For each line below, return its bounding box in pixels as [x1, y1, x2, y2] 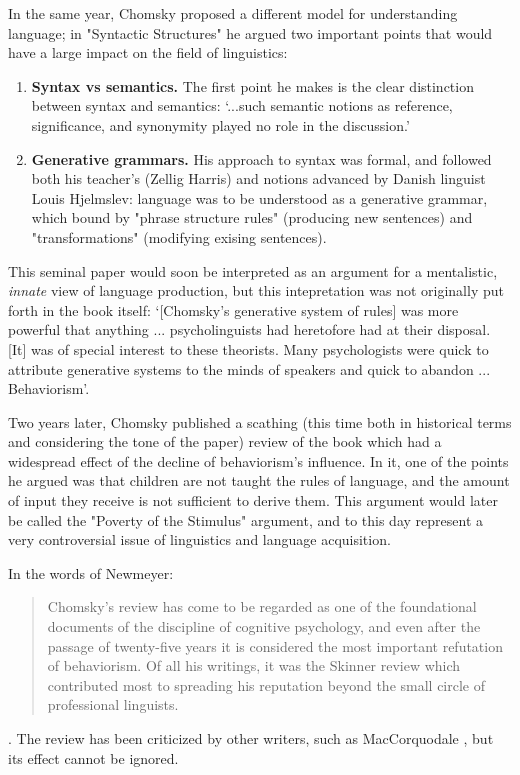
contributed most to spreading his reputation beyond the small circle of [47, 674, 486, 695]
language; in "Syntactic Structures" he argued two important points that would [8, 22, 493, 43]
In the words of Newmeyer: [8, 562, 174, 583]
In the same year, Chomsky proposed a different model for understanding [8, 3, 458, 23]
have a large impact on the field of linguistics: [8, 42, 288, 63]
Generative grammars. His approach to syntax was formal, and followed [31, 148, 492, 169]
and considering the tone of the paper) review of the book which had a [8, 431, 442, 452]
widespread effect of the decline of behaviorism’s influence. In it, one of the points [8, 450, 509, 471]
